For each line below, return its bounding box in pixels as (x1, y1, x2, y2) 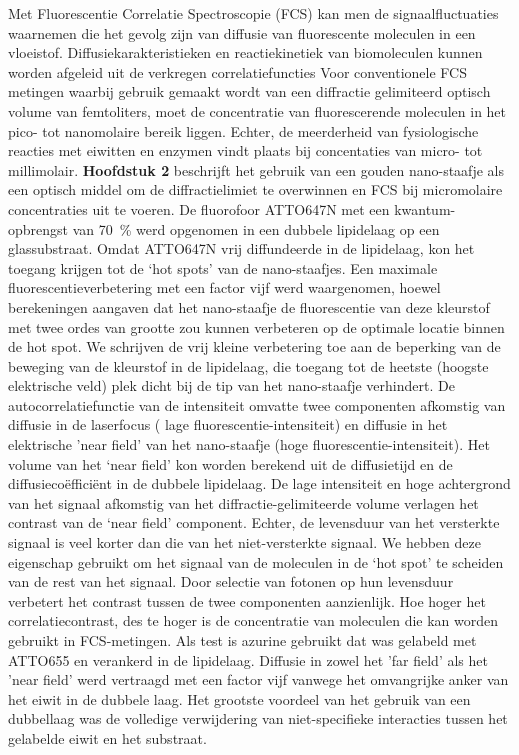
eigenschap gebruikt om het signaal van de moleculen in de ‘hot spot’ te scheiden (8, 551, 504, 572)
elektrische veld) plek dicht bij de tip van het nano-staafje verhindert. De (8, 375, 455, 396)
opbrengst (8, 218, 69, 239)
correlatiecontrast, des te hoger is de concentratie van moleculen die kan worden (8, 610, 499, 631)
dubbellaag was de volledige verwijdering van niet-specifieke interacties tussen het (8, 708, 508, 729)
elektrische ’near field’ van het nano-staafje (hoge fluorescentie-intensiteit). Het (8, 434, 490, 455)
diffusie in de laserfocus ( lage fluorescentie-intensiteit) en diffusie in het (8, 414, 448, 435)
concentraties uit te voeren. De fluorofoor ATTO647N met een (8, 198, 390, 219)
